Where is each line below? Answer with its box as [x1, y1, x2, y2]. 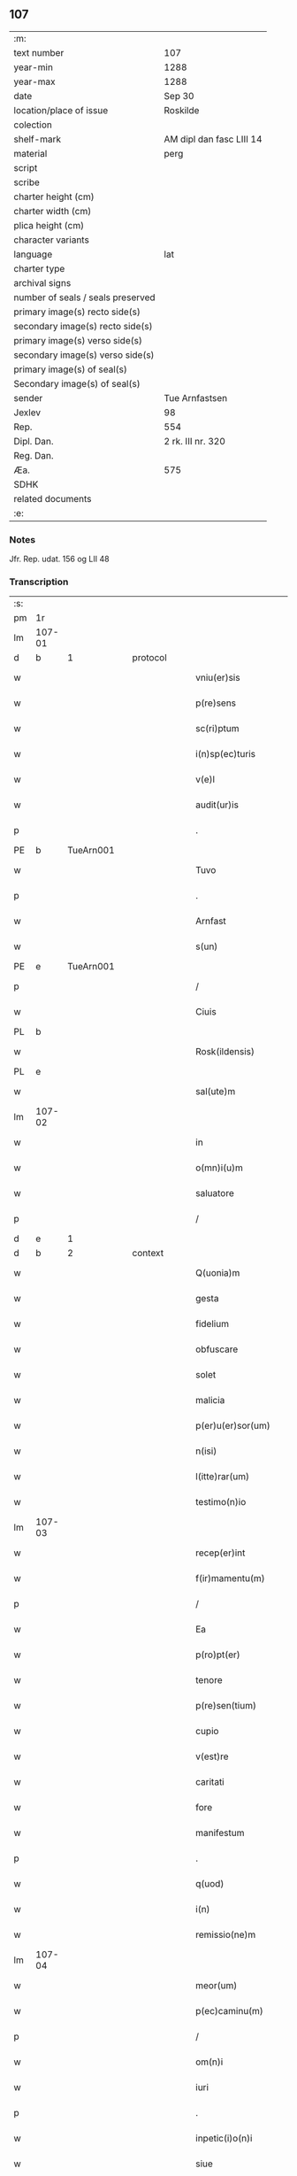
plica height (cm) [13, 219, 85, 231]
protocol [132, 652, 168, 664]
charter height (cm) [13, 190, 95, 203]
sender [13, 391, 43, 404]
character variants [13, 234, 90, 246]
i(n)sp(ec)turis [195, 748, 256, 760]
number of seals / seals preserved [13, 291, 156, 304]
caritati [195, 1776, 225, 1788]
